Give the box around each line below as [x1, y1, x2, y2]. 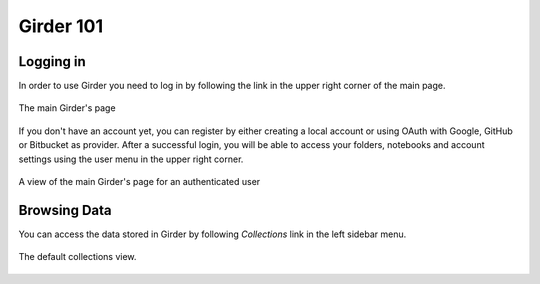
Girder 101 [18, 15, 104, 37]
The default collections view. [18, 251, 137, 263]
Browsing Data [18, 201, 112, 219]
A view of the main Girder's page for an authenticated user [18, 176, 261, 188]
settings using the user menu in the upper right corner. [18, 153, 244, 165]
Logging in [18, 53, 87, 70]
